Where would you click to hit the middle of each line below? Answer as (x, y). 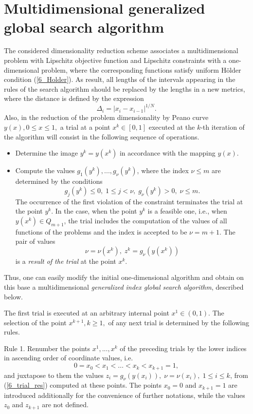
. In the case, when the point (94, 211)
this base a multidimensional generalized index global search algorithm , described (124, 286)
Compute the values (45, 170)
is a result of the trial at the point (66, 261)
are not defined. (65, 404)
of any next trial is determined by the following (179, 322)
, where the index (163, 170)
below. (13, 296)
